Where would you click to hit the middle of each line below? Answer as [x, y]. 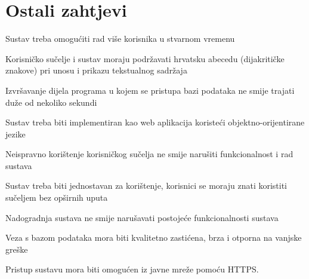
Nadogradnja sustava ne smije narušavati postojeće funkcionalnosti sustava [142, 217]
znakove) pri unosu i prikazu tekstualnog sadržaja [96, 70]
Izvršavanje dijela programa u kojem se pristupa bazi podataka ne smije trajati [150, 90]
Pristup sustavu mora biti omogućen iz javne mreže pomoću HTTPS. [132, 269]
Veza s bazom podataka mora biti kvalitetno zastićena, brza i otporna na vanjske [154, 237]
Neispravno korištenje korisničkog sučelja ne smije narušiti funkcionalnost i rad [149, 154]
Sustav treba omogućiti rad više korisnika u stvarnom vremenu [120, 39]
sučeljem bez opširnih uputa [57, 197]
